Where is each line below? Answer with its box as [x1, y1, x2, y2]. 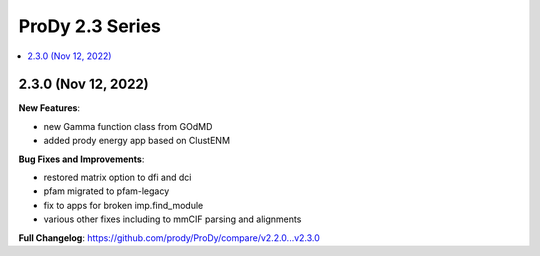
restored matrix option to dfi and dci [43, 171, 192, 184]
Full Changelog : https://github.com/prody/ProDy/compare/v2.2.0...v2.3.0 [18, 231, 320, 244]
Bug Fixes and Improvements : [18, 153, 145, 165]
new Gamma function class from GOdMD [43, 120, 213, 132]
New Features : [18, 102, 80, 114]
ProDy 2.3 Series [18, 15, 162, 37]
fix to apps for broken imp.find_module [43, 199, 204, 211]
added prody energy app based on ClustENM [43, 135, 230, 147]
